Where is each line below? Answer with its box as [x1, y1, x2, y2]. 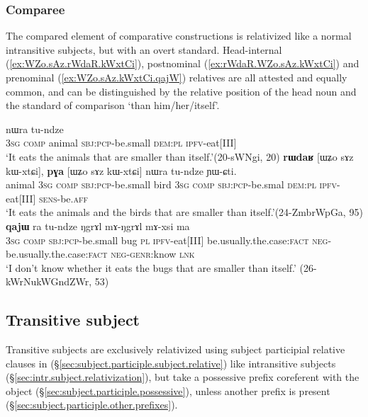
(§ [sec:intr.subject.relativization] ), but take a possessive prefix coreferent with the [6, 370, 359, 384]
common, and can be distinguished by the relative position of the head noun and [6, 84, 357, 98]
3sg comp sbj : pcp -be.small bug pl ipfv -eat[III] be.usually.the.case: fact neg [6, 232, 328, 247]
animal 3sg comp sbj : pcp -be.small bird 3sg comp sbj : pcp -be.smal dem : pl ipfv [6, 177, 338, 192]
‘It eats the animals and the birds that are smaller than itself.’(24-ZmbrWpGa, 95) [6, 205, 363, 219]
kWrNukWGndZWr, [6, 274, 92, 289]
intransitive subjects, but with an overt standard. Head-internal [6, 42, 282, 57]
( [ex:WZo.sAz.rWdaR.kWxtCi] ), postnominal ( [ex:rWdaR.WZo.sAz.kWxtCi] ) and [6, 56, 359, 71]
